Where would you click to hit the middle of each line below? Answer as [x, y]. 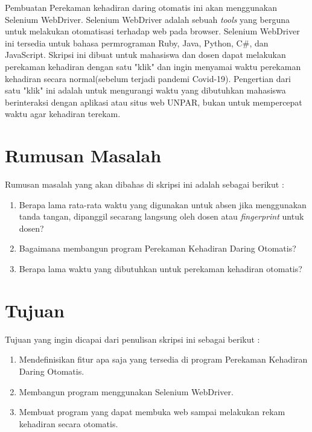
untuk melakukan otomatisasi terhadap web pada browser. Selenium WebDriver [152, 31]
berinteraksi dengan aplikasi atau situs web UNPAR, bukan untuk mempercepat [154, 102]
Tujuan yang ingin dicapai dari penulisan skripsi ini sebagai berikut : [132, 339]
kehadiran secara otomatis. [68, 423]
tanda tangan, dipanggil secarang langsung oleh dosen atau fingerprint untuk [161, 216]
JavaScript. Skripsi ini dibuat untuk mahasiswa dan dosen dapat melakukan [145, 55]
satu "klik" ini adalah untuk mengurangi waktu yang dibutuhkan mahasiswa [145, 90]
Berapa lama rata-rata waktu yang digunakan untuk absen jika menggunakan [163, 204]
